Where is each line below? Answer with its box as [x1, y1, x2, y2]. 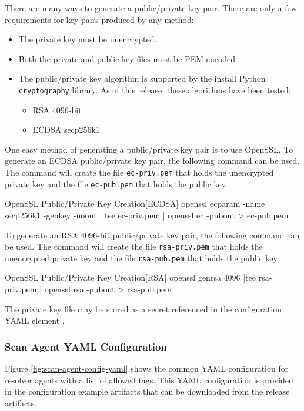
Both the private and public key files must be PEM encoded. [18, 52, 238, 65]
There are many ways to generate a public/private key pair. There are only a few [5, 2, 297, 14]
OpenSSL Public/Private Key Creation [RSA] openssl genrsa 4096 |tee [5, 271, 256, 284]
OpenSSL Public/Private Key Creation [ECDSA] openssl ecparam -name [5, 197, 265, 210]
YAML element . [5, 314, 65, 326]
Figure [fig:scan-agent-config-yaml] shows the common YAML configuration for [5, 362, 289, 374]
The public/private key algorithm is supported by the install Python [18, 72, 266, 85]
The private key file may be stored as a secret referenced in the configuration [5, 302, 282, 315]
